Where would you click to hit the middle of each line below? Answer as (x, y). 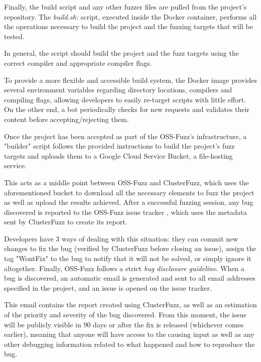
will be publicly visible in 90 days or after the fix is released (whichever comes (124, 324)
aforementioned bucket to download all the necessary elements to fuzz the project (129, 192)
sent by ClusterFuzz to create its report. (66, 222)
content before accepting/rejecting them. (67, 119)
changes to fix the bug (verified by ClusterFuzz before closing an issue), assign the (130, 248)
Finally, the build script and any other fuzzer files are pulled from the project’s (125, 7)
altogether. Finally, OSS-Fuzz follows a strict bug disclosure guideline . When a (124, 268)
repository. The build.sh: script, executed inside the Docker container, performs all (130, 16)
